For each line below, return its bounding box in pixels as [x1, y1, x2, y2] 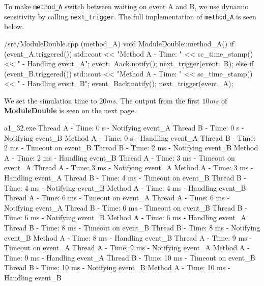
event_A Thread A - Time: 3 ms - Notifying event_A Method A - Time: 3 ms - [4, 162, 253, 173]
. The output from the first [116, 95, 200, 106]
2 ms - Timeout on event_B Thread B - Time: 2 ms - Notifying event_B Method [4, 142, 258, 153]
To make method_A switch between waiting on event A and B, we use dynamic [4, 1, 248, 11]
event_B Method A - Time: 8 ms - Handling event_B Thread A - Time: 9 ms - [4, 232, 252, 243]
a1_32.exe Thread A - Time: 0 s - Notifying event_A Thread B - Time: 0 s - [4, 122, 244, 133]
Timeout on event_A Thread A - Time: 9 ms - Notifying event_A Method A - [4, 242, 250, 253]
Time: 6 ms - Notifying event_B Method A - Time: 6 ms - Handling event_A [4, 212, 246, 223]
